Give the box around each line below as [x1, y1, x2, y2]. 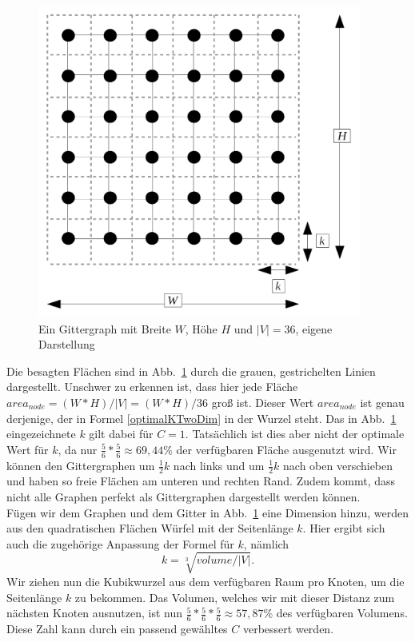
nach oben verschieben [283, 457, 393, 473]
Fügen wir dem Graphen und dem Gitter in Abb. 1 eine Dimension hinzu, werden [6, 504, 409, 520]
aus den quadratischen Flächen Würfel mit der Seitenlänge [6, 520, 293, 536]
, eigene [295, 320, 333, 337]
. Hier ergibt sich [302, 520, 385, 536]
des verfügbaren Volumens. [276, 604, 408, 621]
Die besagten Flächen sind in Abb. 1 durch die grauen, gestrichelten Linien [6, 362, 376, 379]
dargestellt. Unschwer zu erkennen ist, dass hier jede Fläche [6, 378, 298, 395]
